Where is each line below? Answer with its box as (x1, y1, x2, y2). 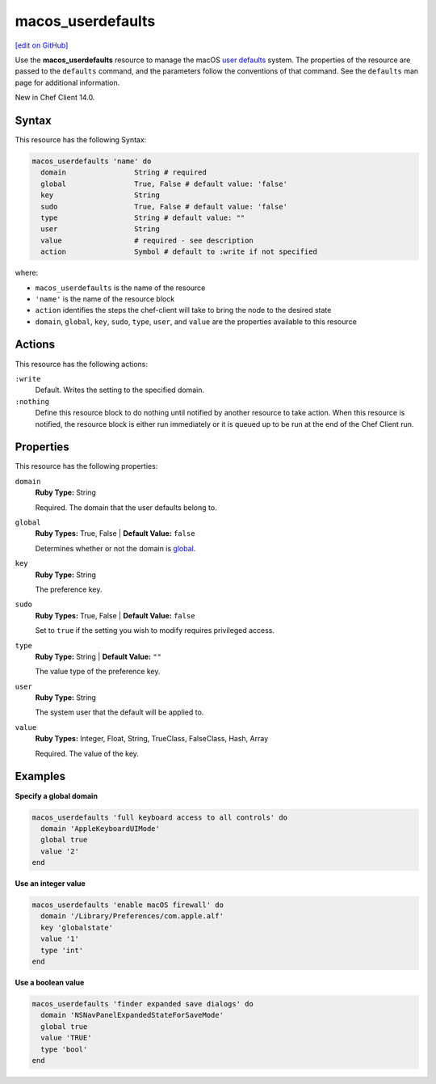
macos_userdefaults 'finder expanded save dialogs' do (31, 999, 254, 1008)
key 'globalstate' (40, 922, 113, 932)
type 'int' (40, 946, 84, 955)
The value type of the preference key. (35, 667, 161, 677)
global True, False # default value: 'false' (40, 179, 288, 188)
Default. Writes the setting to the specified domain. (35, 385, 205, 395)
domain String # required (40, 168, 208, 177)
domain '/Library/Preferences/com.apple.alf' (40, 912, 224, 921)
